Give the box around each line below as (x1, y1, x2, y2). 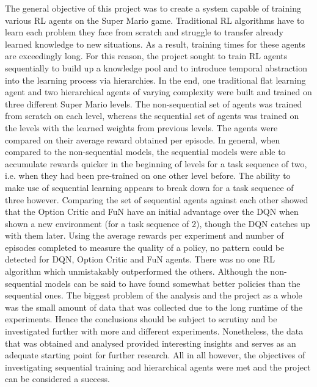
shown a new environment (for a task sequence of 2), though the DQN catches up (5, 217, 310, 230)
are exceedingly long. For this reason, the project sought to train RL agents (5, 49, 288, 62)
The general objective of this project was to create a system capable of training (5, 2, 301, 14)
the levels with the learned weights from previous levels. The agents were (5, 121, 278, 134)
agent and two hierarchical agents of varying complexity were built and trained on (5, 85, 312, 98)
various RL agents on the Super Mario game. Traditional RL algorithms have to (5, 13, 305, 26)
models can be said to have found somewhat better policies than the (45, 277, 301, 289)
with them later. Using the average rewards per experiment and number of (5, 229, 284, 242)
